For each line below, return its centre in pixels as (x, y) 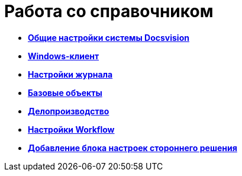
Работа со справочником (109, 11)
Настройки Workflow (71, 129)
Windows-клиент (64, 56)
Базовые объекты (65, 92)
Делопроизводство (69, 111)
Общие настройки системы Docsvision (109, 37)
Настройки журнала (70, 74)
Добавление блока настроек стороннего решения (133, 148)
